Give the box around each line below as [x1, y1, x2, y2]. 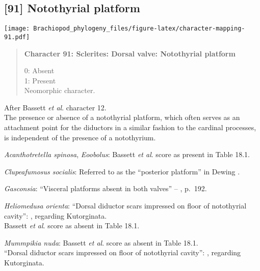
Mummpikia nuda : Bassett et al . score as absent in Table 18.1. [4, 237, 198, 248]
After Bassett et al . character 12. [4, 102, 107, 112]
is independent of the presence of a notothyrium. [4, 132, 156, 142]
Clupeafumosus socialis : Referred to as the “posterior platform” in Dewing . [4, 166, 240, 176]
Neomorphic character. [24, 85, 95, 96]
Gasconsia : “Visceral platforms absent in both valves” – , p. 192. [4, 183, 207, 194]
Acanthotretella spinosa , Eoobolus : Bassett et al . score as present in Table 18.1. [4, 149, 250, 160]
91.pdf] [4, 33, 30, 41]
